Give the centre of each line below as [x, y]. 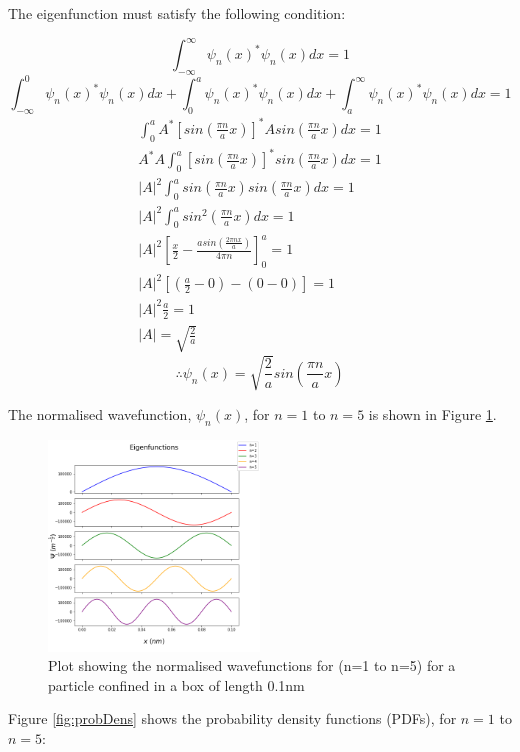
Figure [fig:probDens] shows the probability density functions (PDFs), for [232, 718]
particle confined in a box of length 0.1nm [176, 684]
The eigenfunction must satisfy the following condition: [177, 13]
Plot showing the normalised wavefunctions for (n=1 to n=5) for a [252, 665]
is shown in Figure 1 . [432, 413]
